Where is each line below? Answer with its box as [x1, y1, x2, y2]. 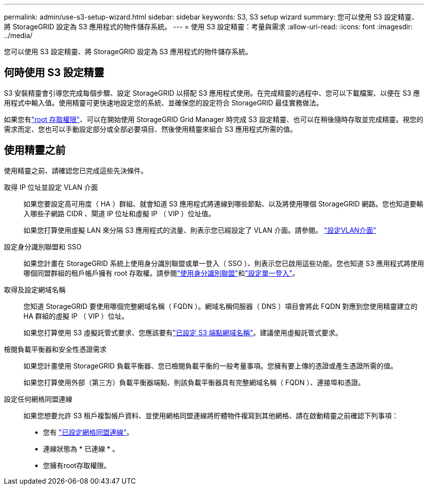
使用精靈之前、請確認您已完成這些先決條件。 [4, 166, 148, 175]
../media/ [4, 31, 33, 40]
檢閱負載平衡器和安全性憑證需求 [4, 345, 107, 353]
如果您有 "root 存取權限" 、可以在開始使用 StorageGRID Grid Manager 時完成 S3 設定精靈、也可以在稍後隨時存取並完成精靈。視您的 [4, 115, 424, 123]
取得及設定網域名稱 [4, 285, 65, 294]
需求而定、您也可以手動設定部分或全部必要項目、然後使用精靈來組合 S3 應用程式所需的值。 [4, 124, 297, 133]
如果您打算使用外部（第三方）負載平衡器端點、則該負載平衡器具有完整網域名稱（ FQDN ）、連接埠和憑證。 [23, 378, 365, 387]
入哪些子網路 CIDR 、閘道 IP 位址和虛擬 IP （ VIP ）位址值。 [23, 209, 215, 218]
